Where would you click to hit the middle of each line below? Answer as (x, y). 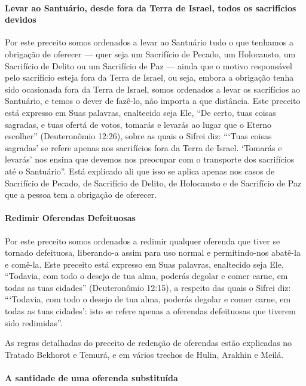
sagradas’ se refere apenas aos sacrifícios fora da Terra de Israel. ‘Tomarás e (143, 147)
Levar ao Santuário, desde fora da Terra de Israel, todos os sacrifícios (151, 7)
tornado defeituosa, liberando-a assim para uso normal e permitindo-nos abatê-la (153, 252)
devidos (21, 19)
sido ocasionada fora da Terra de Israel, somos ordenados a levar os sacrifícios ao (153, 89)
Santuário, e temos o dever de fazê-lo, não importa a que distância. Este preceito (153, 101)
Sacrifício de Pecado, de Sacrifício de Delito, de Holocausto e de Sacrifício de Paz (153, 183)
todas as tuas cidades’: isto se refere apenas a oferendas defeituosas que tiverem (150, 311)
